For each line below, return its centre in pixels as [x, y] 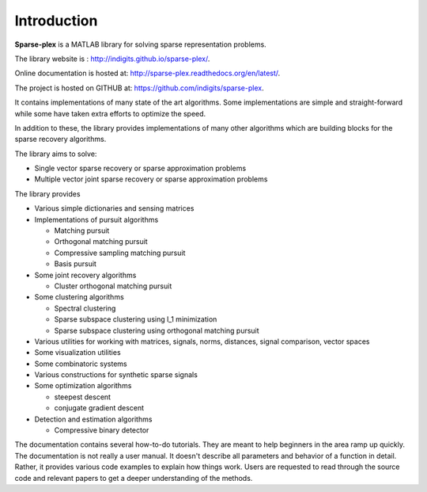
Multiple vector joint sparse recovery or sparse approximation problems [151, 179]
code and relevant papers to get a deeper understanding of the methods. [134, 478]
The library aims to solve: [56, 154]
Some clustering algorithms [79, 297]
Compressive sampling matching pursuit [120, 253]
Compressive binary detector [102, 430]
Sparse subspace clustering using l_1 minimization [136, 319]
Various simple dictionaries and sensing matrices [114, 208]
